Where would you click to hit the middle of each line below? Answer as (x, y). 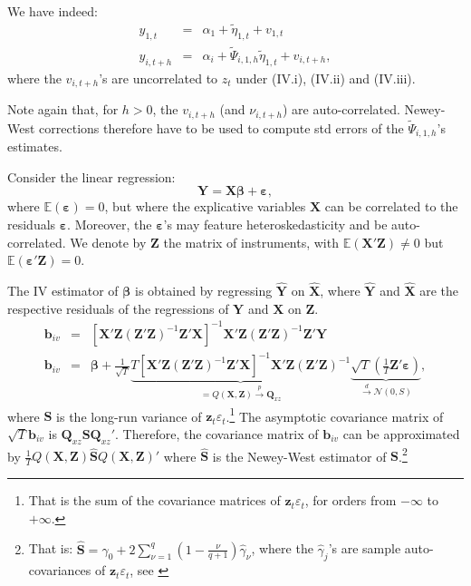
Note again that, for (63, 109)
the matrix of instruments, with (251, 242)
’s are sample (365, 548)
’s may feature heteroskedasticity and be (275, 225)
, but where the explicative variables (205, 206)
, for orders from (351, 500)
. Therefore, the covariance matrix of (217, 433)
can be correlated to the (391, 206)
